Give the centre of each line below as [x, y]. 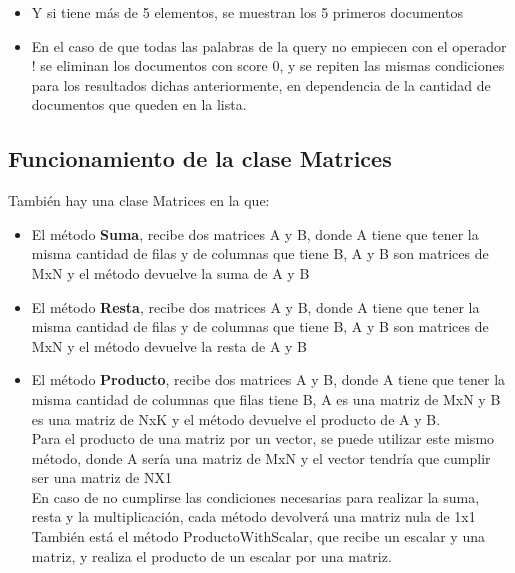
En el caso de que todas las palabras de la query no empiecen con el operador [269, 45]
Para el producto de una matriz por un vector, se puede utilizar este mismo [263, 438]
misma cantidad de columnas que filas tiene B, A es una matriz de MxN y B [266, 398]
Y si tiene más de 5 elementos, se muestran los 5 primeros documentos [247, 12]
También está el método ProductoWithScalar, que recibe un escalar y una [258, 536]
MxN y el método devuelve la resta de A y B [169, 345]
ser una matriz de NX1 [101, 477]
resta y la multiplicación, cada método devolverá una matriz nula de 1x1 [253, 516]
